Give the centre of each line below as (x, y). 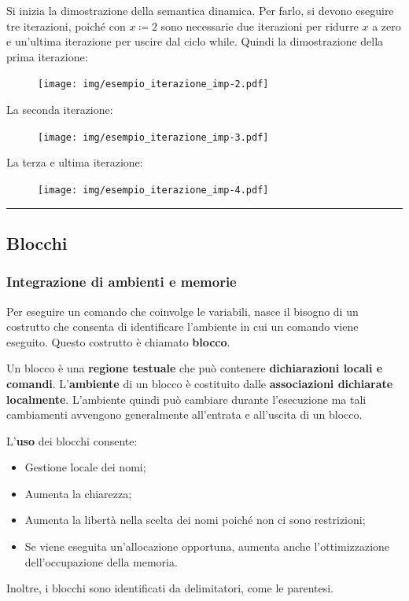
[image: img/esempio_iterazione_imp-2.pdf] (153, 84)
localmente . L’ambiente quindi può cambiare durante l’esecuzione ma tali (186, 399)
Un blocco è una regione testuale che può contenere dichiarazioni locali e (195, 368)
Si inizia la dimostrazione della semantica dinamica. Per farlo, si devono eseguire (200, 10)
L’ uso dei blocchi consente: (72, 440)
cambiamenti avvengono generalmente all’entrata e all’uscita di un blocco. (184, 414)
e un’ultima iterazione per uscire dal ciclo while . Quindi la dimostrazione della (195, 41)
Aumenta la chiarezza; (78, 493)
